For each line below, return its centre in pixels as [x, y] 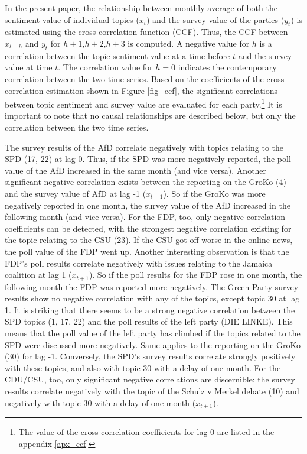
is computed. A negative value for [189, 43]
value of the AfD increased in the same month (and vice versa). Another [136, 170]
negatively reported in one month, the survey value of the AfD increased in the [148, 205]
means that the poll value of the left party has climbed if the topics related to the [153, 333]
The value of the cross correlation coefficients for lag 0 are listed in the [146, 431]
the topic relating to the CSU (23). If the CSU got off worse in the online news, [149, 240]
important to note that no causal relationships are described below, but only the [150, 116]
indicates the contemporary [227, 67]
